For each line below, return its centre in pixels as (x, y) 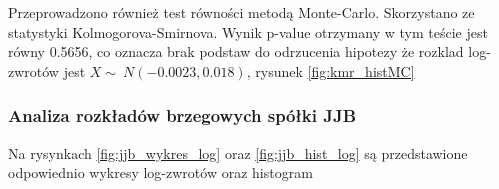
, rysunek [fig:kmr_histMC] (330, 70)
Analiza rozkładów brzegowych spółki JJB (182, 115)
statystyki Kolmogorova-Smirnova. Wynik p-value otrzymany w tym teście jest (248, 31)
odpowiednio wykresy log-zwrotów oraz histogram (160, 172)
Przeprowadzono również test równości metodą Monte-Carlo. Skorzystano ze (241, 12)
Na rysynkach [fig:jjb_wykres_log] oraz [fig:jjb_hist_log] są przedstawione (238, 152)
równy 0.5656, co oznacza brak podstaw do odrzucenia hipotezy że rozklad (236, 51)
